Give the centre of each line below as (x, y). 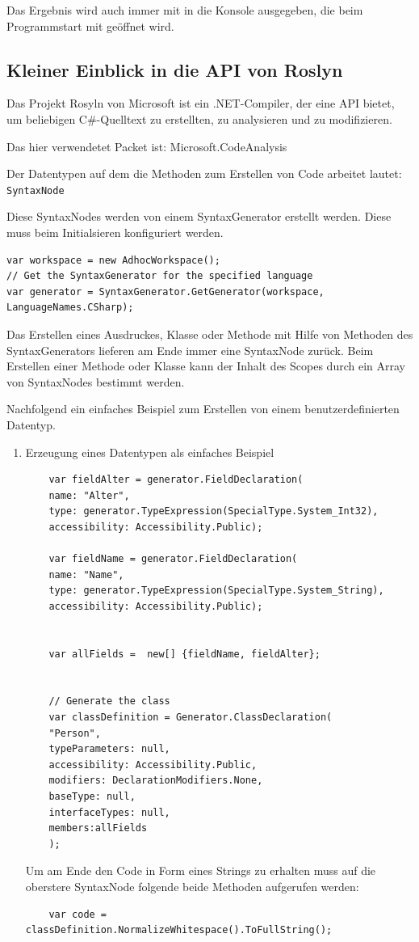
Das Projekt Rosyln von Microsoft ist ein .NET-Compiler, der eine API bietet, (201, 103)
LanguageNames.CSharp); (70, 308)
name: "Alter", (89, 495)
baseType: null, (92, 797)
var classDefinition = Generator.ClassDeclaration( (191, 718)
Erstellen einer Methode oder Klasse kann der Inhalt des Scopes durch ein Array (206, 366)
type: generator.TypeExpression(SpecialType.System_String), (216, 591)
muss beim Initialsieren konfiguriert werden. (115, 232)
